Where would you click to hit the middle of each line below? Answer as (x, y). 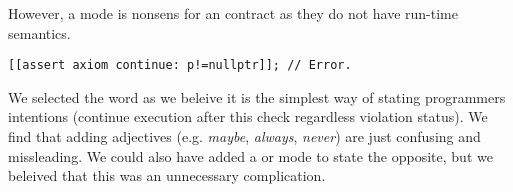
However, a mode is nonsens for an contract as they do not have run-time (233, 13)
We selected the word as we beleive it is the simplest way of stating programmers (257, 96)
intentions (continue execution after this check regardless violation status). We (248, 116)
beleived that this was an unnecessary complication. (167, 175)
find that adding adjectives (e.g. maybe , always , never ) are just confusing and (244, 136)
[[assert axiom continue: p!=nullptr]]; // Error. (180, 65)
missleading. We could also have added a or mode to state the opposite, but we (250, 155)
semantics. (39, 32)
